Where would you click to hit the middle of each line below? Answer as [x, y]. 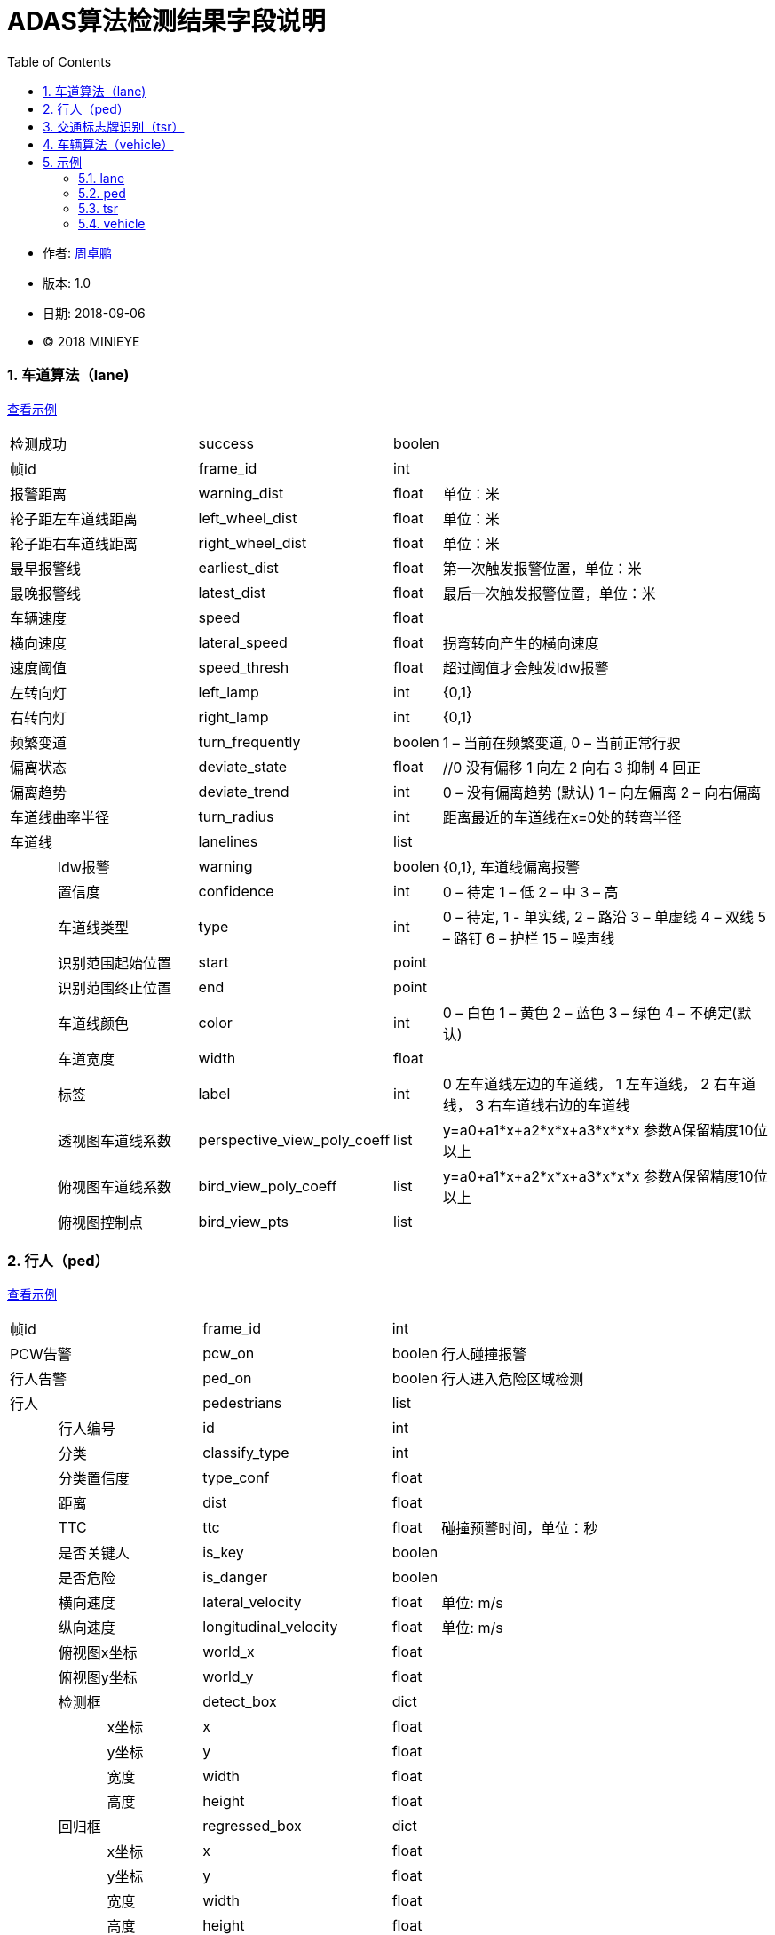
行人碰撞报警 [484, 1354]
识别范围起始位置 [115, 963]
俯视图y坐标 [98, 1678]
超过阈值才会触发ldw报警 [526, 668]
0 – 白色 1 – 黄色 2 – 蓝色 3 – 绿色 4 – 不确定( [590, 1012]
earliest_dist [238, 567]
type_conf [236, 1478]
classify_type [246, 1453]
